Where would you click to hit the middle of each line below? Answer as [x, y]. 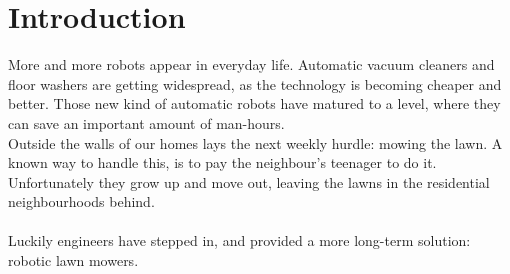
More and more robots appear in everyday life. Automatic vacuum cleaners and [251, 64]
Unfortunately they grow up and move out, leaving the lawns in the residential [249, 181]
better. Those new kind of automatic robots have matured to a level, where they [254, 103]
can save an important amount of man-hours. [146, 122]
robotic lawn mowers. [73, 260]
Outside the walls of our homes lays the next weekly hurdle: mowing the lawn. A [255, 142]
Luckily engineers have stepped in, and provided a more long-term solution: [239, 240]
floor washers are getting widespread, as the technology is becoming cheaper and [255, 83]
